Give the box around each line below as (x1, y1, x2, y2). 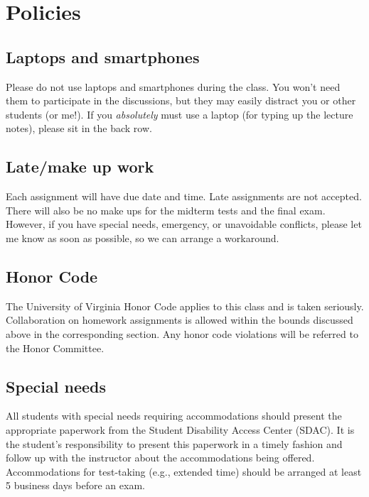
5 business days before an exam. (6, 478, 145, 493)
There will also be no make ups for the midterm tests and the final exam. (6, 202, 326, 217)
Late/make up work (6, 155, 154, 177)
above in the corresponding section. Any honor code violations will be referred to (6, 326, 358, 341)
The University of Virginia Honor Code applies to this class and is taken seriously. (6, 298, 364, 313)
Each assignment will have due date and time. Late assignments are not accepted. (6, 189, 362, 204)
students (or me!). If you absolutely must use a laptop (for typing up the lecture (6, 106, 353, 121)
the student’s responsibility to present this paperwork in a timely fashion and (6, 436, 343, 451)
